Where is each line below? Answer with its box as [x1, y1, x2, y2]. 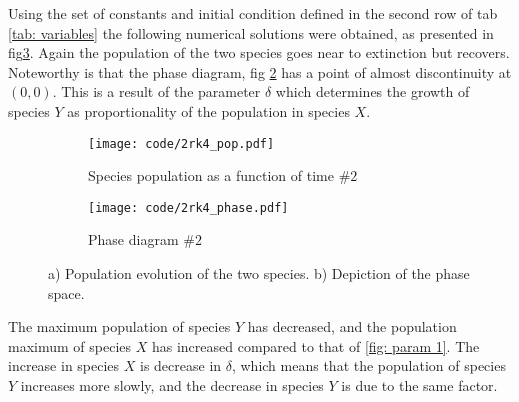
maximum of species [8, 335, 132, 356]
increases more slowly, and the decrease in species [20, 375, 324, 396]
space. [48, 282, 85, 303]
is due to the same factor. [341, 375, 498, 396]
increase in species [8, 355, 120, 376]
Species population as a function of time [88, 165, 334, 186]
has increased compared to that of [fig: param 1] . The [151, 335, 480, 356]
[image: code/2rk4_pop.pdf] [88, 136, 275, 151]
